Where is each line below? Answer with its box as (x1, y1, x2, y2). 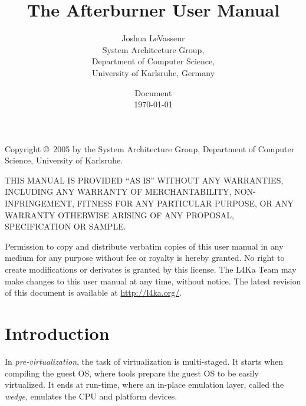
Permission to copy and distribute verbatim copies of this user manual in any (5, 240, 284, 252)
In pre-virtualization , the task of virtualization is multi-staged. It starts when (5, 355, 284, 367)
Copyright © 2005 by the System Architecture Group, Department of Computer (5, 142, 295, 155)
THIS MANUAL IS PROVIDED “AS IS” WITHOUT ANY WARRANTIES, (5, 173, 284, 186)
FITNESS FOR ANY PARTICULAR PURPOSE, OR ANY (77, 197, 294, 209)
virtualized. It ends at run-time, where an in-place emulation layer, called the (5, 378, 284, 391)
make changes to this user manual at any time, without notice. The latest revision (5, 274, 301, 287)
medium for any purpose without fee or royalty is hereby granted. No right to (5, 251, 285, 264)
